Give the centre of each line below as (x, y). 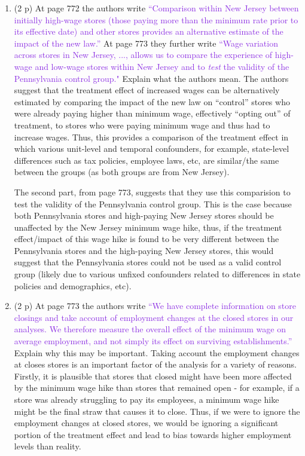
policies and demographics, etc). (73, 285)
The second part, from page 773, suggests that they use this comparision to (152, 192)
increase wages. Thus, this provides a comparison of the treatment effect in (151, 137)
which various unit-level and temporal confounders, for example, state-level (152, 149)
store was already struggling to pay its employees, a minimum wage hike (147, 399)
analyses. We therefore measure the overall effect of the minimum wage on (150, 329)
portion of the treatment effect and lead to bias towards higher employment (153, 434)
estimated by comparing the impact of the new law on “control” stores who (152, 101)
